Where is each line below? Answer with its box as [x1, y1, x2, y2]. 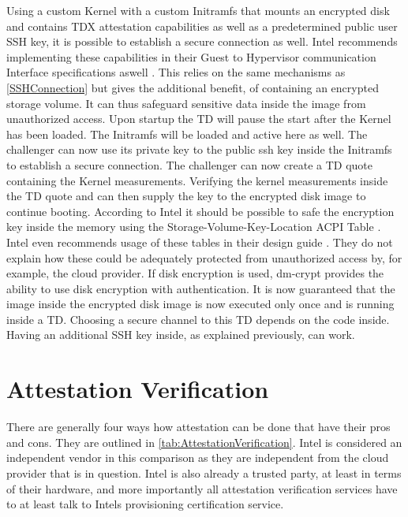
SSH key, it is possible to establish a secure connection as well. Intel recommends [6, 33, 398, 50]
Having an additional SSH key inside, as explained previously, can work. [6, 326, 355, 343]
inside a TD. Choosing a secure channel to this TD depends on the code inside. [6, 311, 390, 327]
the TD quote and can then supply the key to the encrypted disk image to [6, 188, 366, 204]
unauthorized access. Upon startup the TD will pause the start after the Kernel [6, 110, 391, 127]
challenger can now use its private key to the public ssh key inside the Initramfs [6, 141, 392, 158]
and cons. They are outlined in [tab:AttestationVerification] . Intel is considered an [6, 433, 402, 450]
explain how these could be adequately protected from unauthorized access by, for [6, 249, 402, 266]
